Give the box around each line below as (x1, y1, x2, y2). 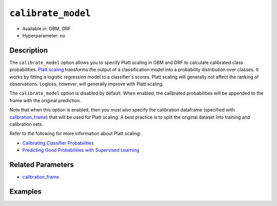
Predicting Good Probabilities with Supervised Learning (22, 147, 140, 153)
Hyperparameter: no (22, 32, 66, 38)
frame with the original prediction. (9, 97, 82, 103)
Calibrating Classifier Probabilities (22, 140, 94, 146)
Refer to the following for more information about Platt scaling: (9, 130, 141, 136)
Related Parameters (9, 160, 74, 169)
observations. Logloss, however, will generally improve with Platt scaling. (9, 81, 164, 87)
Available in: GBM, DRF (22, 26, 71, 32)
